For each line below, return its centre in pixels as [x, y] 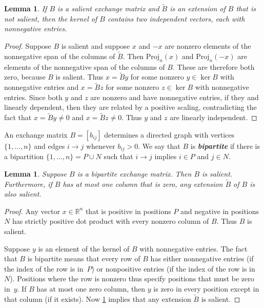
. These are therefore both [214, 66]
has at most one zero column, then [91, 289]
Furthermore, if [28, 184]
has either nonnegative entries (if [202, 258]
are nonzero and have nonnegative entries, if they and [175, 97]
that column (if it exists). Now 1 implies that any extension [98, 299]
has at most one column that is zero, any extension [143, 184]
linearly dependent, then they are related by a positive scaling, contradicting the [130, 107]
